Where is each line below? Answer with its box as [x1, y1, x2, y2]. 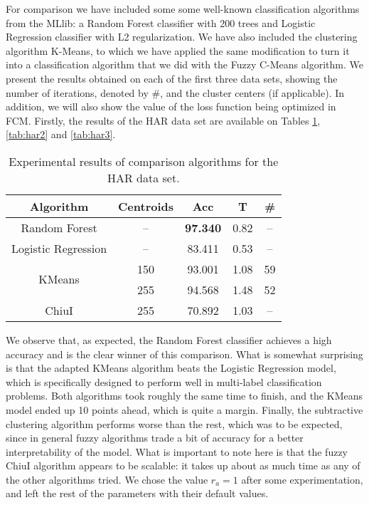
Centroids [118, 197, 174, 214]
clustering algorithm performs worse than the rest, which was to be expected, [6, 416, 343, 431]
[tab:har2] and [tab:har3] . [6, 127, 116, 142]
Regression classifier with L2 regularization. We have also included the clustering [6, 29, 358, 44]
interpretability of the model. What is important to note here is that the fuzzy [6, 444, 348, 459]
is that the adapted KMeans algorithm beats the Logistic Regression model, [6, 360, 336, 375]
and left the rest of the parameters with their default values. [6, 486, 269, 501]
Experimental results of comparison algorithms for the [9, 152, 279, 170]
